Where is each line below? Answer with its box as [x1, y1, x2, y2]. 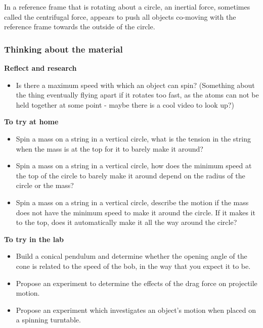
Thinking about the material [4, 42, 123, 55]
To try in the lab [4, 233, 64, 244]
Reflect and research [4, 63, 77, 73]
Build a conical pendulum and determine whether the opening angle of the [16, 251, 247, 261]
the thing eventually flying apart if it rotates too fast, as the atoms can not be [16, 89, 259, 100]
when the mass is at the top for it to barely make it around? [16, 143, 203, 154]
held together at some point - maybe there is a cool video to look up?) [16, 99, 234, 110]
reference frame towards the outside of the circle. [4, 21, 155, 32]
